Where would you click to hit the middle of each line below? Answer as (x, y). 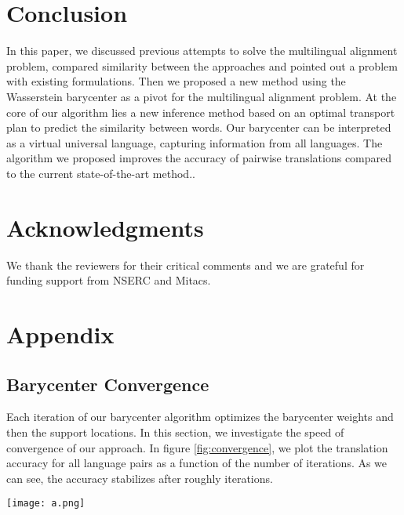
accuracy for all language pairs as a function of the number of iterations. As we (197, 463)
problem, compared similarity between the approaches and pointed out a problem (202, 65)
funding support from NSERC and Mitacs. (109, 280)
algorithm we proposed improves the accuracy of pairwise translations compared (199, 158)
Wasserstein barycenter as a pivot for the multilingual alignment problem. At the (202, 96)
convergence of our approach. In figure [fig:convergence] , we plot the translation (197, 447)
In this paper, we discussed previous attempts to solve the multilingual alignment (202, 51)
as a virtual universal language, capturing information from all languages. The (195, 142)
